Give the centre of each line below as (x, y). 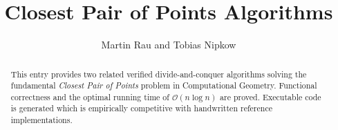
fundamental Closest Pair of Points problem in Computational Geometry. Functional (164, 85)
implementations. (41, 120)
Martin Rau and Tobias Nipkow (169, 45)
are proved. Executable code (271, 96)
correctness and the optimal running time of (90, 96)
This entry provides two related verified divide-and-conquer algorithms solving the (159, 74)
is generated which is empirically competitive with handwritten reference (141, 108)
